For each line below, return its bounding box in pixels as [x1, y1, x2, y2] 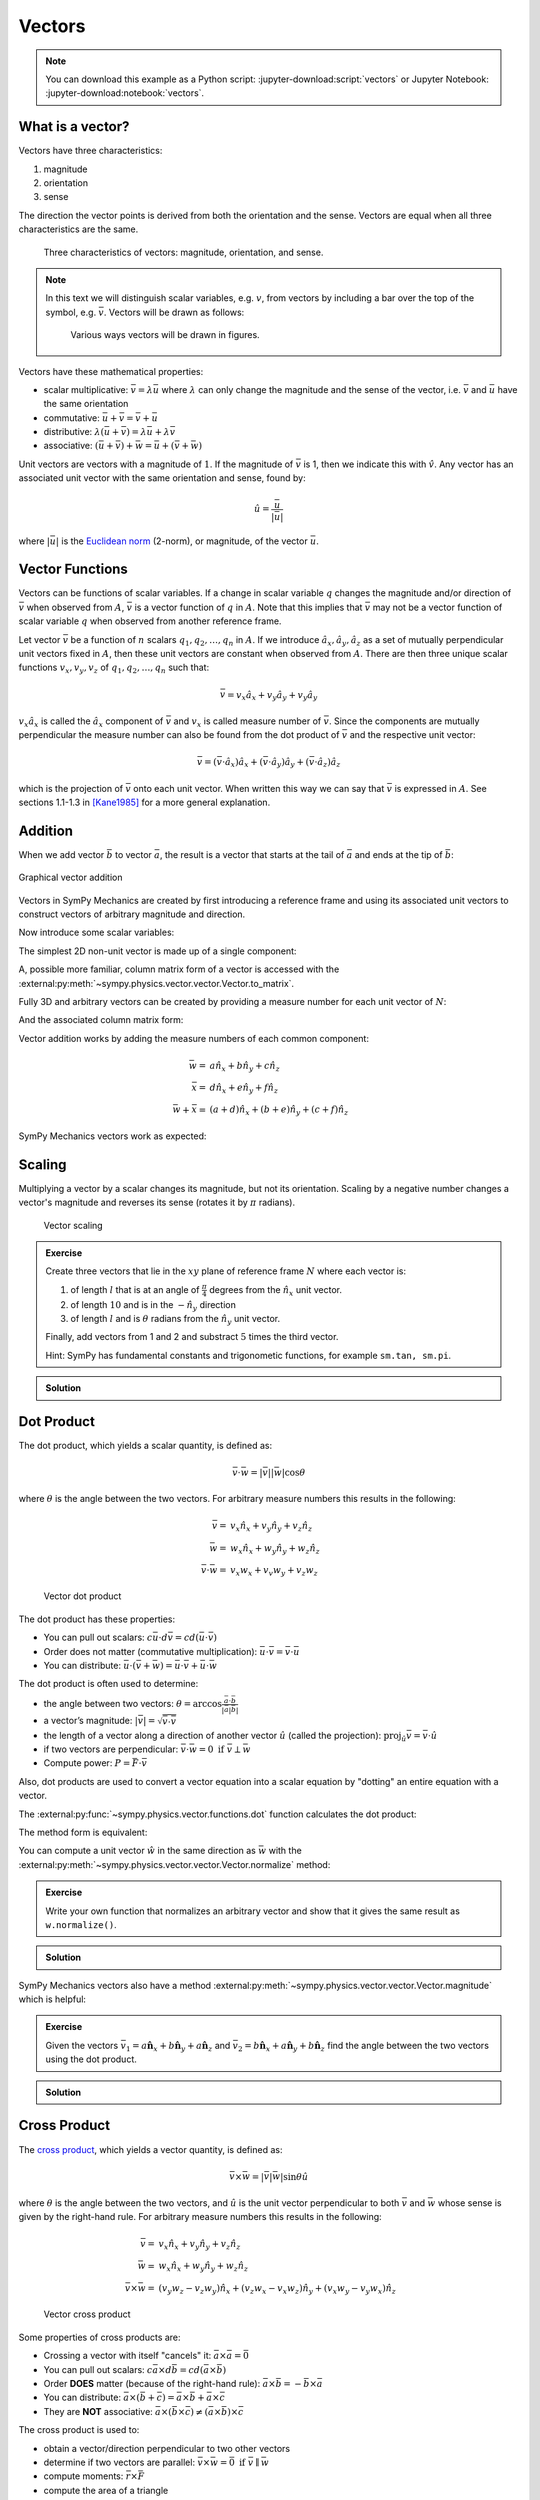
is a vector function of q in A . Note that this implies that [134, 601, 363, 613]
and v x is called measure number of [173, 715, 322, 729]
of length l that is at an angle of [70, 1283, 200, 1295]
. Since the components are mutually [328, 715, 480, 727]
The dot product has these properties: [18, 1613, 176, 1625]
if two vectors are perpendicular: [43, 1743, 179, 1755]
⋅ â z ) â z [314, 756, 341, 770]
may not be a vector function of [372, 601, 503, 613]
